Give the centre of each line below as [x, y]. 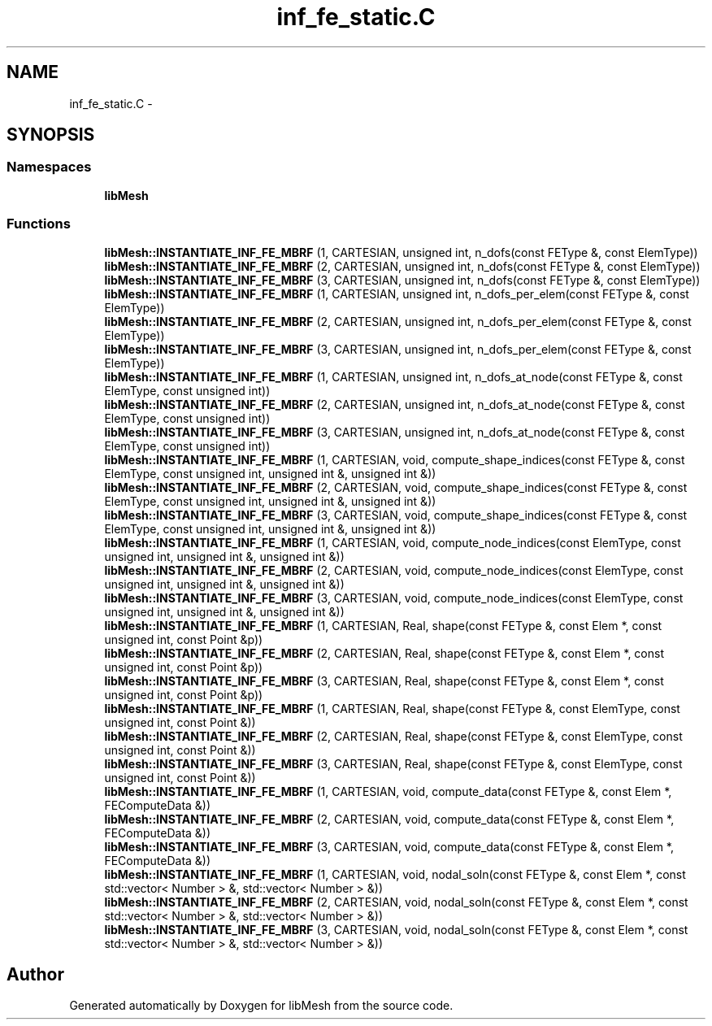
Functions [39, 224]
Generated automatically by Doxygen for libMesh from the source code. [261, 1006]
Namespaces [49, 167]
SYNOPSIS [51, 135]
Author [35, 974]
